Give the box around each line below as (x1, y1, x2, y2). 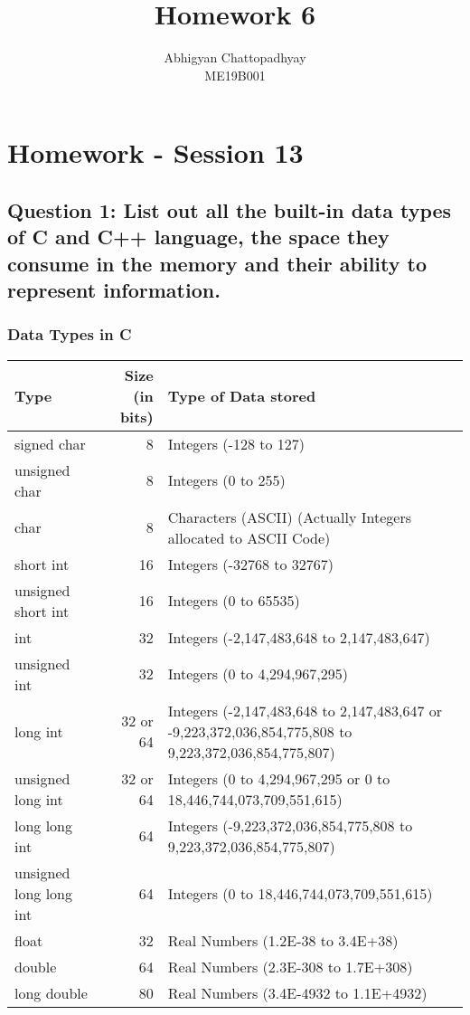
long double (14, 982, 88, 1003)
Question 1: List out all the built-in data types (7, 195, 452, 223)
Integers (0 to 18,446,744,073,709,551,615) (167, 882, 433, 904)
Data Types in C (7, 323, 132, 346)
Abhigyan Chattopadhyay (164, 48, 306, 67)
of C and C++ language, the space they (7, 223, 390, 251)
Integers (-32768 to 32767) (167, 553, 334, 574)
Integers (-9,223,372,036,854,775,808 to (167, 814, 413, 836)
